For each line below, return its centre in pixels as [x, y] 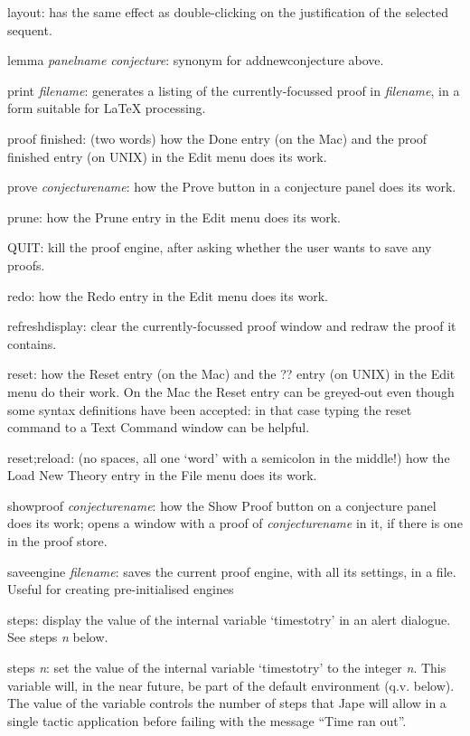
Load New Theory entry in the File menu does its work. [162, 475]
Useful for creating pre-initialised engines [121, 589]
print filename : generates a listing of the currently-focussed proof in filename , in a [234, 90]
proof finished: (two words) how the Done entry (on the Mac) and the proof [217, 138]
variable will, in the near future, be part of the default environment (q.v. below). [231, 685]
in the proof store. [57, 541]
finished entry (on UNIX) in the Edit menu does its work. [167, 156]
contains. [32, 343]
